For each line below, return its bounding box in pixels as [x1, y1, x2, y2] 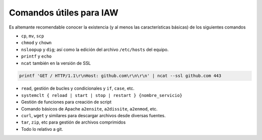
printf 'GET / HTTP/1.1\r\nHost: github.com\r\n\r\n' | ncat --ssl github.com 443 [19, 73, 222, 78]
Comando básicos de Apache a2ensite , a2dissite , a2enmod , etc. [21, 106, 158, 111]
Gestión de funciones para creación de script [21, 99, 112, 105]
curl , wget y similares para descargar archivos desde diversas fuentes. [21, 113, 166, 119]
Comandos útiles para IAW [9, 7, 119, 18]
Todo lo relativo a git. [21, 126, 63, 132]
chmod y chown [21, 40, 52, 46]
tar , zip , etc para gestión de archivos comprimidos [21, 119, 126, 125]
